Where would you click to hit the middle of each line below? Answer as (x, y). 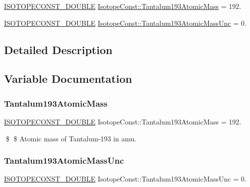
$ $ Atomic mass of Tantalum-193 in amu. (71, 138)
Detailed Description (58, 49)
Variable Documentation (68, 79)
